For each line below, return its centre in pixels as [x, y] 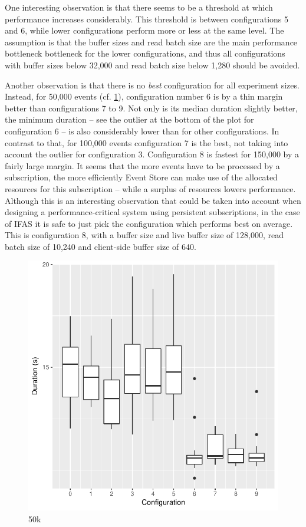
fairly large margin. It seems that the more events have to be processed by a [142, 165]
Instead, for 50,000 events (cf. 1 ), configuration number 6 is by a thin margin [144, 96]
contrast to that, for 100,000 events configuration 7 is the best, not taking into [147, 142]
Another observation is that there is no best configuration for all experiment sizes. [152, 85]
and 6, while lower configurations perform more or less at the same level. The [144, 30]
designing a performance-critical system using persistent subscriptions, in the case [152, 212]
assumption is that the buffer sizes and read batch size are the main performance [151, 42]
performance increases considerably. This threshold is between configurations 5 [147, 19]
